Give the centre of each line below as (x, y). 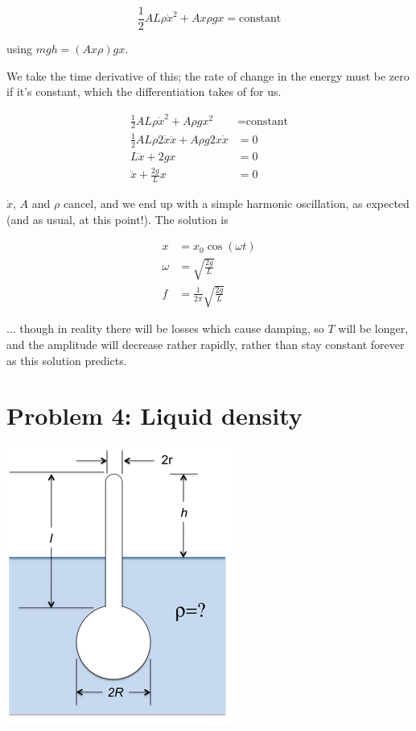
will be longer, (373, 328)
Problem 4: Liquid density (154, 415)
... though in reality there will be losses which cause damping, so (165, 328)
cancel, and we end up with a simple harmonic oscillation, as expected (236, 203)
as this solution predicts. (67, 360)
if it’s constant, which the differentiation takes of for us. (144, 91)
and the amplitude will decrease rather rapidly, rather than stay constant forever (206, 344)
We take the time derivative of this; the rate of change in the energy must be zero (208, 75)
